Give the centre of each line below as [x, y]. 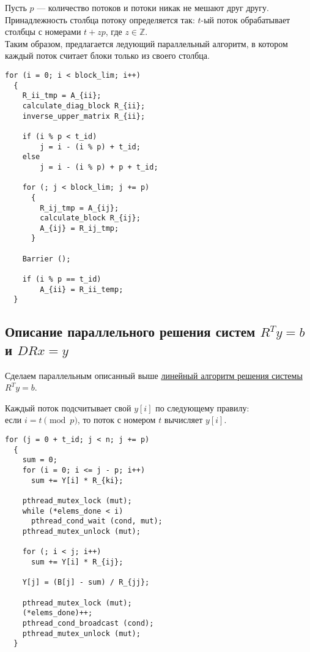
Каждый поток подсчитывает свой [68, 407]
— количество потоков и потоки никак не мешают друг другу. [153, 7]
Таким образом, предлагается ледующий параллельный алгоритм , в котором [146, 43]
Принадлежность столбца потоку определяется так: [100, 19]
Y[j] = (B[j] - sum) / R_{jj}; [86, 583]
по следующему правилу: [202, 407]
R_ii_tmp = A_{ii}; [62, 96]
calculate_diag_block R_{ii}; [84, 106]
